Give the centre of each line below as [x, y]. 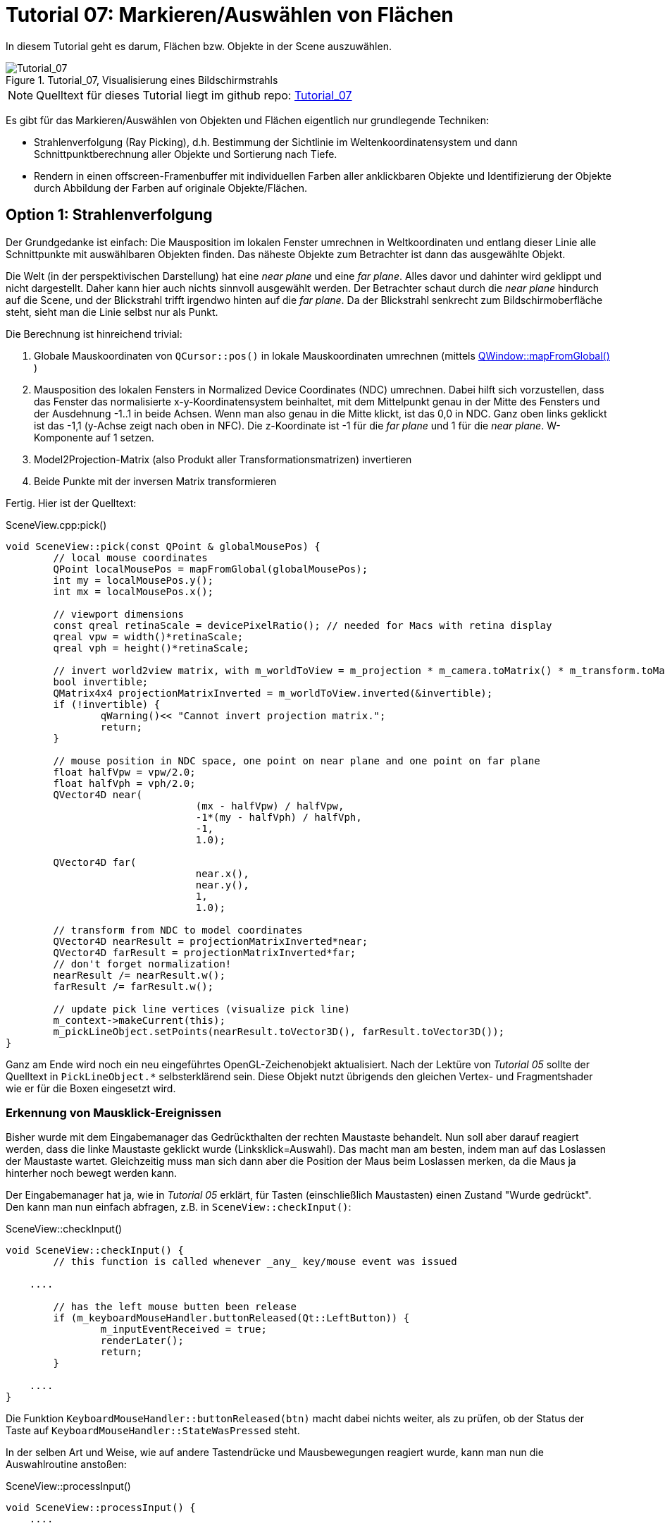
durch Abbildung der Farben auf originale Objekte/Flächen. [170, 188]
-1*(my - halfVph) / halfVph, [279, 817]
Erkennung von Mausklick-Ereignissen [114, 1112]
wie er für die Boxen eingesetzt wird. [91, 1088]
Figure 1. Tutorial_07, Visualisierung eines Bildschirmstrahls [142, 80]
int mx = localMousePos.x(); [133, 591]
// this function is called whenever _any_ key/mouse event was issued [255, 1262]
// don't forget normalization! [142, 964]
